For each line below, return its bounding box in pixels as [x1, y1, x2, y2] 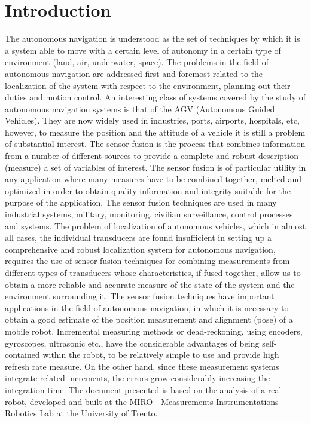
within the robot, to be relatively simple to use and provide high [42, 348, 279, 361]
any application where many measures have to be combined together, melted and [5, 173, 302, 185]
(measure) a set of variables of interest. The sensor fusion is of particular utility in [5, 161, 306, 173]
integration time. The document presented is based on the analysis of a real [5, 383, 282, 396]
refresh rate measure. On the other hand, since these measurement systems [5, 360, 279, 372]
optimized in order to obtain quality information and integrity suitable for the [5, 184, 291, 197]
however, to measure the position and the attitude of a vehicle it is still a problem [5, 125, 306, 138]
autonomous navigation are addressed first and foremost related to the [5, 67, 263, 79]
